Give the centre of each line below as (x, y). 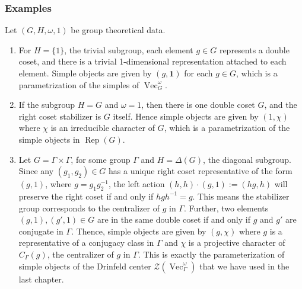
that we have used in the (244, 266)
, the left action (136, 184)
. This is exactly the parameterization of (211, 254)
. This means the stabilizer (241, 196)
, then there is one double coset (198, 105)
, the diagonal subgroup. (247, 159)
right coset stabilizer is (60, 116)
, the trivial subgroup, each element (129, 49)
